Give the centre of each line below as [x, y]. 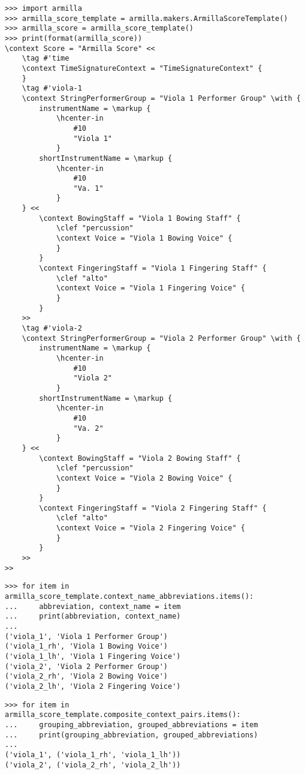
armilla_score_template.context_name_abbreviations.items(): [129, 597]
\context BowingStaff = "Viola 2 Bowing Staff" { [140, 458]
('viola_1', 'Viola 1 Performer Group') [87, 636]
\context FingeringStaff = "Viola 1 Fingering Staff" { [153, 268]
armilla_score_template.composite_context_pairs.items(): [123, 715]
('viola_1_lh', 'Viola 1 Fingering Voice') [93, 656]
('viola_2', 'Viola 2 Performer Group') [87, 666]
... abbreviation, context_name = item [93, 606]
